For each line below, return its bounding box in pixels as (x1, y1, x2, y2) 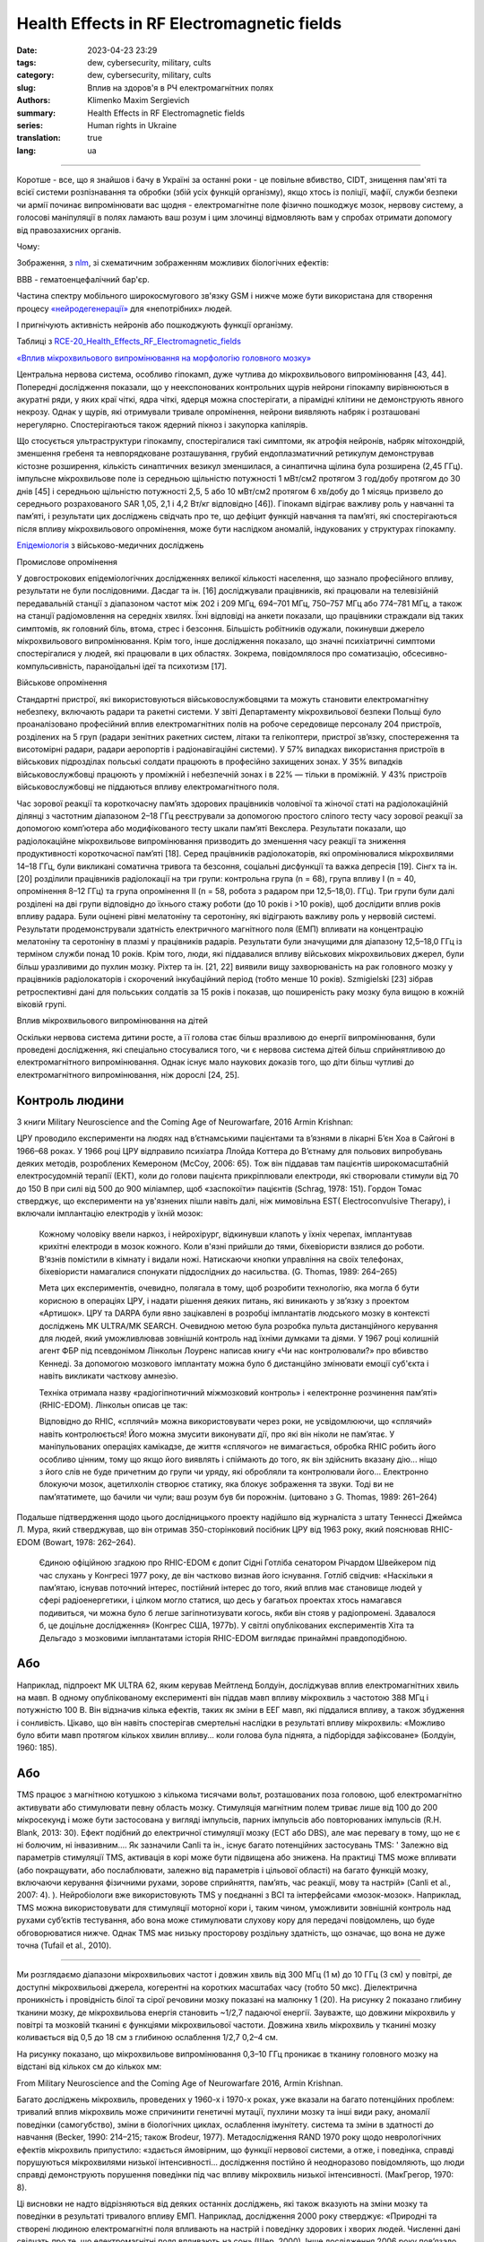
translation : (16, 133, 62, 143)
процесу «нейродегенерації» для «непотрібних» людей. (16, 303, 233, 314)
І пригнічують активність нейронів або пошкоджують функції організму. (16, 319, 294, 330)
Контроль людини (16, 1092, 125, 1108)
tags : (16, 56, 37, 67)
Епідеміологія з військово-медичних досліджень (16, 540, 204, 551)
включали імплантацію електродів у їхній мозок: (16, 1208, 203, 1219)
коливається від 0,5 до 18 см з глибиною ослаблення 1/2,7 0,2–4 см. (16, 2032, 278, 2043)
